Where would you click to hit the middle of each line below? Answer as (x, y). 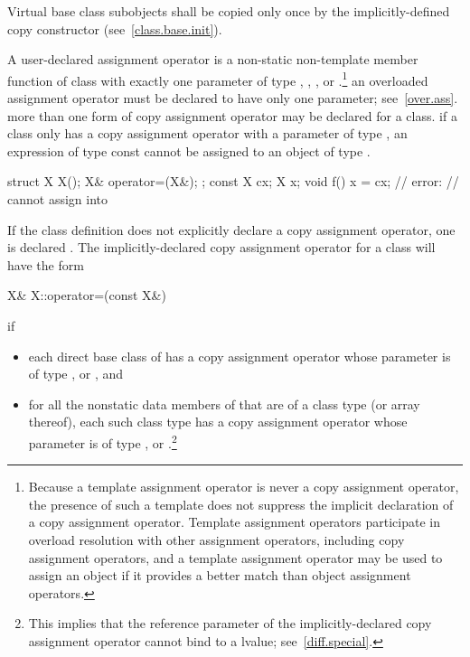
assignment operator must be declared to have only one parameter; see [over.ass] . (233, 98)
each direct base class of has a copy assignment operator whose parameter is (240, 356)
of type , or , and (76, 374)
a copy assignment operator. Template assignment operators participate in (234, 522)
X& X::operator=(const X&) (87, 295)
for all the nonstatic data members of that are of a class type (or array (224, 404)
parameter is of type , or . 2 (103, 441)
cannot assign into (57, 199)
